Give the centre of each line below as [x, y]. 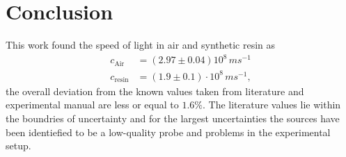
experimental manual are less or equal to [92, 105]
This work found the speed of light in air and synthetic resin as [141, 45]
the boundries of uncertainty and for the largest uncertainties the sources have [173, 118]
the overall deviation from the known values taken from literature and [155, 91]
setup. [18, 146]
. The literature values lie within [272, 105]
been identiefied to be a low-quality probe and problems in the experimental [168, 132]
